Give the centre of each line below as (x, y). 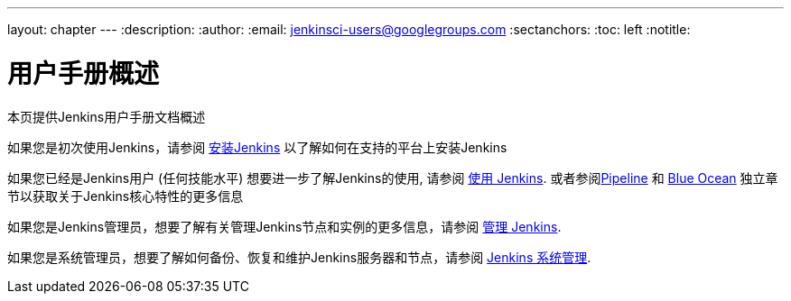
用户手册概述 (84, 73)
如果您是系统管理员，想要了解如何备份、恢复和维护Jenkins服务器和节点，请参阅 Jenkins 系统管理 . (299, 257)
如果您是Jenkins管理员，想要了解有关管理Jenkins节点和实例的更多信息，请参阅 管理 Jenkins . (284, 226)
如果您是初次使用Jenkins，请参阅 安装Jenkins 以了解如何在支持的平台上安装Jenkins (257, 147)
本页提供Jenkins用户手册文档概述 (107, 116)
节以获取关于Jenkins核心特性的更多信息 (126, 196)
